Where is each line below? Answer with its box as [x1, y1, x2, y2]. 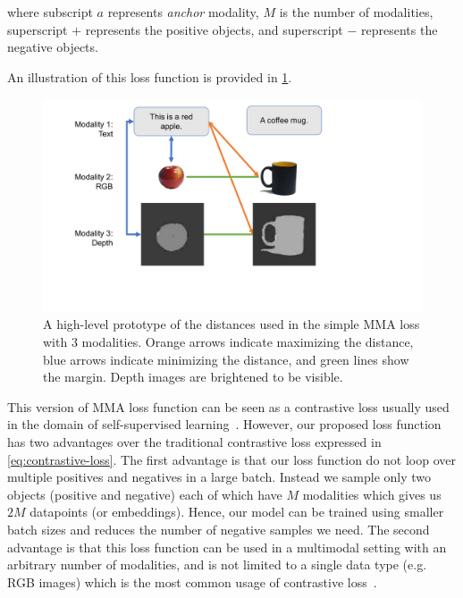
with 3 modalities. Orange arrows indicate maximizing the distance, [43, 333, 414, 351]
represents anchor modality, [107, 3, 259, 21]
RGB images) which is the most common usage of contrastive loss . [7, 572, 377, 591]
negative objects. [7, 38, 98, 56]
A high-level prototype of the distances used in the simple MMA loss [43, 315, 420, 333]
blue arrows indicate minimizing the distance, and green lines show [43, 350, 409, 368]
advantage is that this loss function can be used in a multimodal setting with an [7, 537, 447, 556]
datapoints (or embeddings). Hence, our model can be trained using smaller [29, 502, 444, 521]
